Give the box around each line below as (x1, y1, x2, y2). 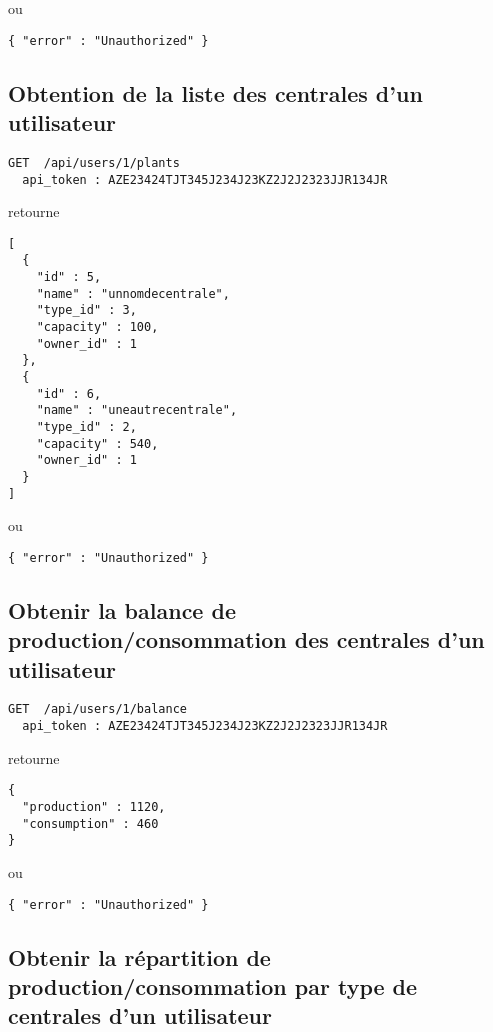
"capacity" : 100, (36, 320, 159, 335)
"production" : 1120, (22, 800, 166, 815)
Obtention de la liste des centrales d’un (8, 77, 423, 108)
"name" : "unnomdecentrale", (36, 286, 230, 301)
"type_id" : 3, (36, 303, 137, 318)
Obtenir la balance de (8, 594, 236, 625)
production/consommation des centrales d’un (8, 624, 485, 655)
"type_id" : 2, (36, 419, 137, 434)
